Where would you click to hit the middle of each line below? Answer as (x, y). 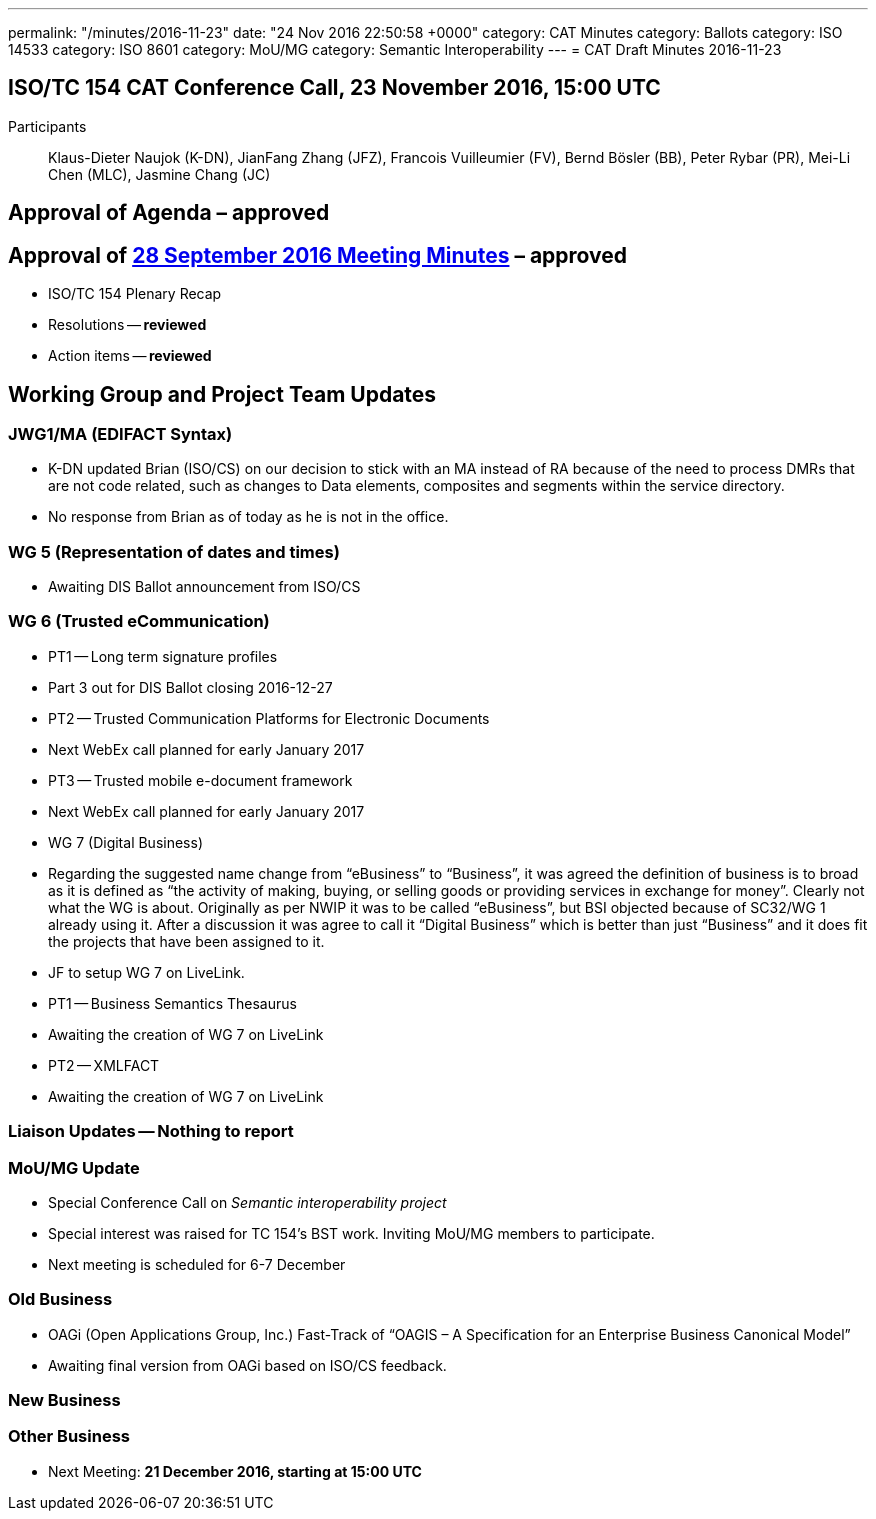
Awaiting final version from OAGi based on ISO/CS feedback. (247, 1365)
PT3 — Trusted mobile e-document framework (200, 780)
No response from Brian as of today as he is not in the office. (248, 517)
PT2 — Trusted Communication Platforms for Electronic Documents (269, 718)
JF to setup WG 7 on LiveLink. (146, 972)
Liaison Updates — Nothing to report (151, 1131)
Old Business (60, 1299)
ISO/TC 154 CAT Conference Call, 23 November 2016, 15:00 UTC (334, 88)
